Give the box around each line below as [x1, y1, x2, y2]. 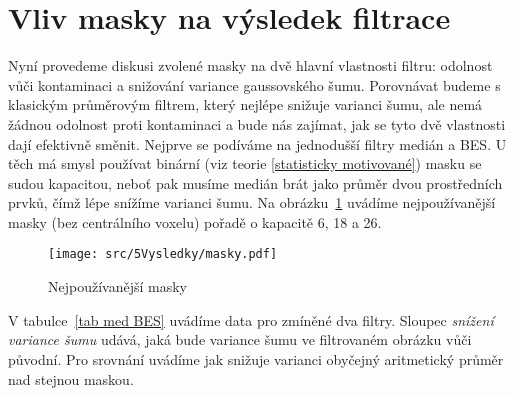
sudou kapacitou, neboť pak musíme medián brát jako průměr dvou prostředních [8, 172, 503, 193]
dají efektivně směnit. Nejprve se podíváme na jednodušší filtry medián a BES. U [8, 133, 507, 154]
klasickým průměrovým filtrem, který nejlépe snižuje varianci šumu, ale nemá [8, 94, 483, 115]
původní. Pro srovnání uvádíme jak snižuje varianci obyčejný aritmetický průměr [8, 348, 504, 369]
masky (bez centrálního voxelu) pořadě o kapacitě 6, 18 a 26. [8, 211, 382, 232]
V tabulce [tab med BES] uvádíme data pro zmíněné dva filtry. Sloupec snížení [8, 309, 494, 330]
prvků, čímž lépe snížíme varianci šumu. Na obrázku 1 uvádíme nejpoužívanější [8, 192, 496, 213]
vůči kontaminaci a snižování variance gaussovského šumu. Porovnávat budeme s [8, 74, 501, 95]
